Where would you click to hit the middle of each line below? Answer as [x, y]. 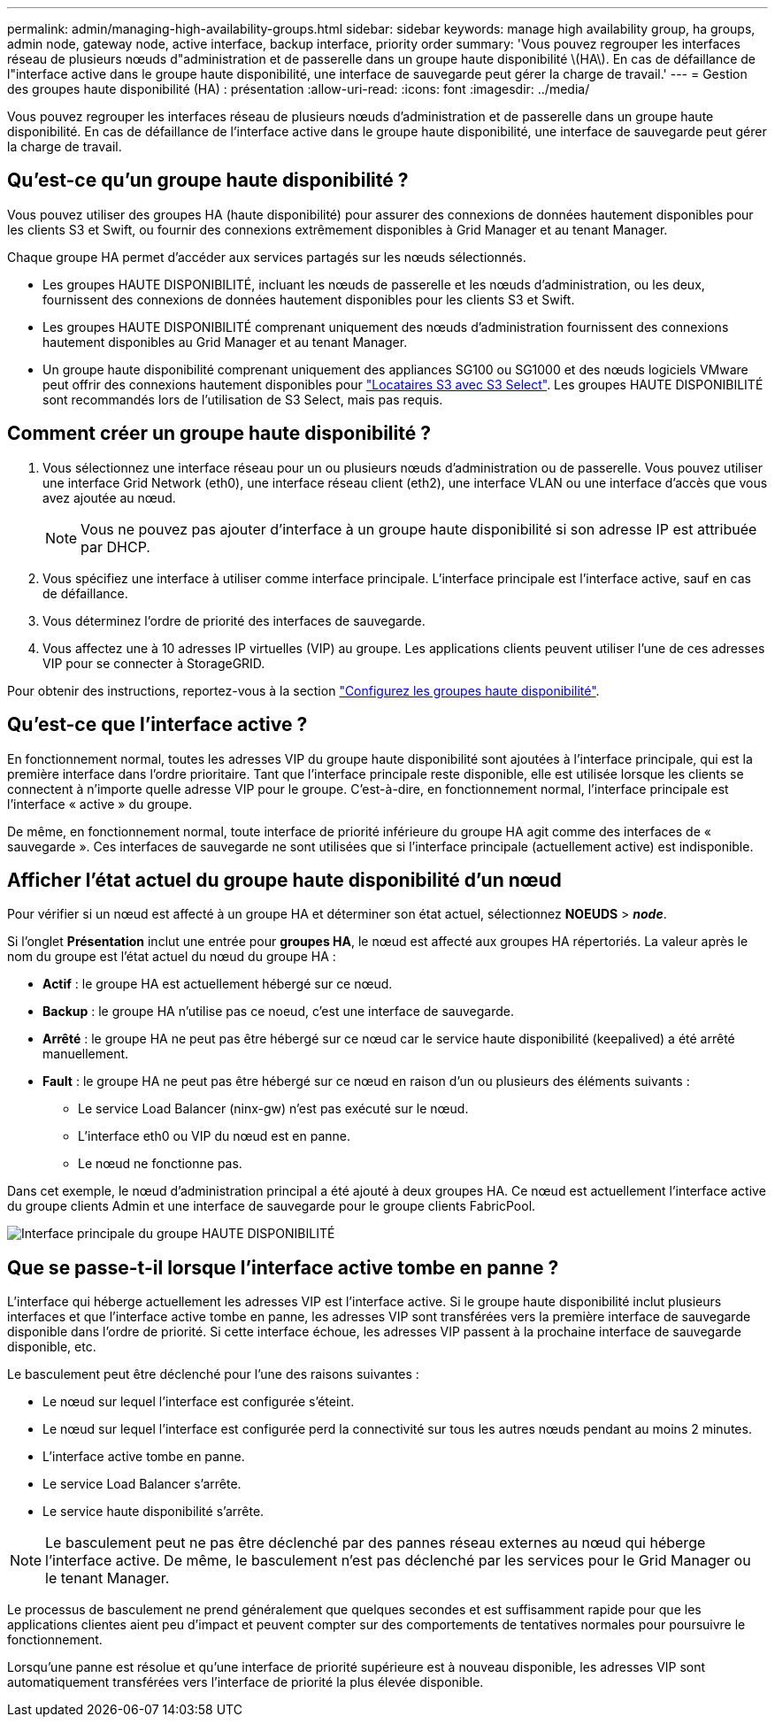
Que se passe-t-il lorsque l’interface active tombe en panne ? [283, 1267]
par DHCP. [115, 546]
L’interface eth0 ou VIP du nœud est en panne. [214, 1136]
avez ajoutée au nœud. [109, 497]
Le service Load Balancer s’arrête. [142, 1484]
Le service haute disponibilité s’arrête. [153, 1512]
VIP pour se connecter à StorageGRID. [154, 663]
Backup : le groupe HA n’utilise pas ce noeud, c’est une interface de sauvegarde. [278, 1012]
